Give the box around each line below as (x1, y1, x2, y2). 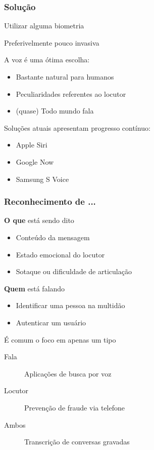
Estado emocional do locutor (16, 249, 105, 259)
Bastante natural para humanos (16, 71, 114, 82)
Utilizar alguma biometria (4, 20, 84, 31)
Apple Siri (16, 139, 47, 150)
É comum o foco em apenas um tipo (4, 334, 116, 345)
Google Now (16, 156, 54, 167)
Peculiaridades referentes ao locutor (16, 88, 126, 99)
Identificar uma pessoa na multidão (16, 300, 125, 311)
